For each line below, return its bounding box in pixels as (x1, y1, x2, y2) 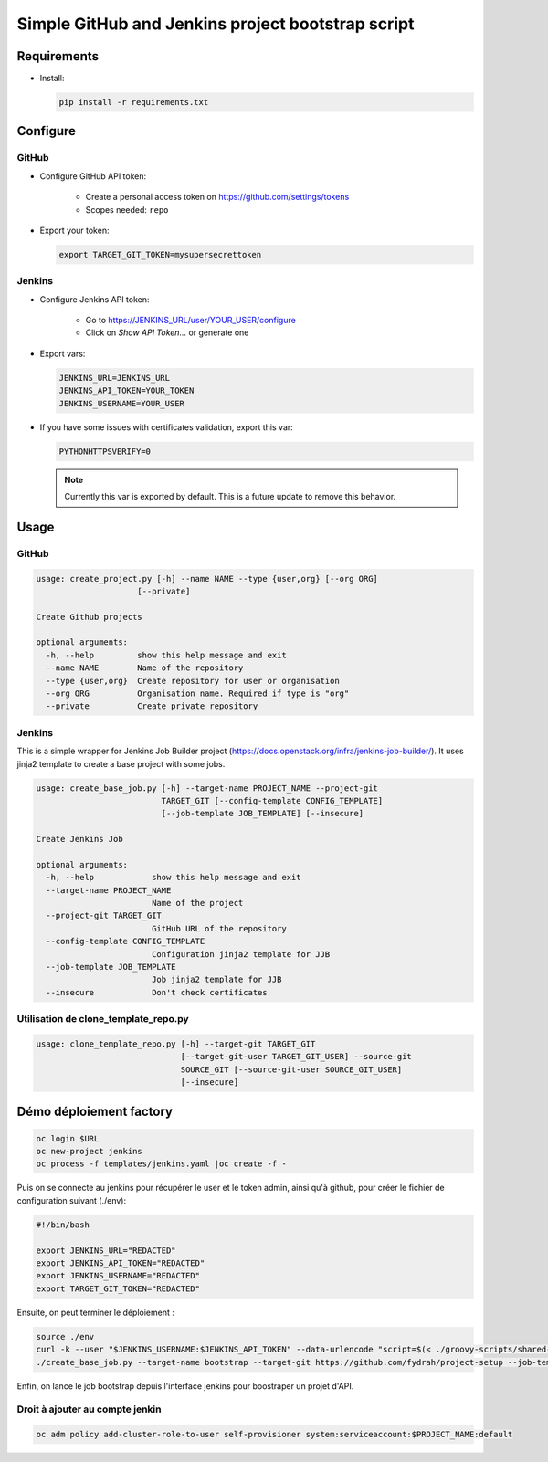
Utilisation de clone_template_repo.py (16, 1013, 189, 1026)
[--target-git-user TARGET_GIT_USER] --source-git (180, 1051, 413, 1062)
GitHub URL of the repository (151, 923, 287, 933)
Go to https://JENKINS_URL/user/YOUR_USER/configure (85, 315, 296, 326)
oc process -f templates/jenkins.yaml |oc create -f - (36, 1159, 287, 1169)
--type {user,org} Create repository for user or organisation (46, 676, 340, 686)
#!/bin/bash (36, 1219, 90, 1230)
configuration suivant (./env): (16, 1194, 127, 1205)
